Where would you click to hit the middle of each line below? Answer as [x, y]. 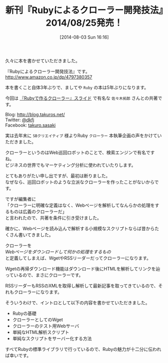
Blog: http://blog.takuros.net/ [35, 114]
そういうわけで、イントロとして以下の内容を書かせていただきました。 [78, 303]
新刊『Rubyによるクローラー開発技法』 [84, 10]
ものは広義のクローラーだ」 [38, 211]
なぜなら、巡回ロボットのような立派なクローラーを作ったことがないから [80, 182]
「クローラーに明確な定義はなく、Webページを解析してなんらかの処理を [80, 205]
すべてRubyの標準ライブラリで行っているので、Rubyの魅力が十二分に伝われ [83, 349]
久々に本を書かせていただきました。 [43, 60]
